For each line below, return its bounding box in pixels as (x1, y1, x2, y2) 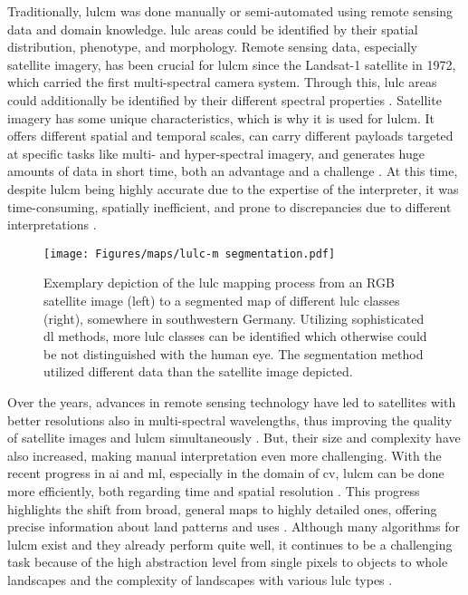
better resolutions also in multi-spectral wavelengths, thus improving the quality (7, 410, 453, 429)
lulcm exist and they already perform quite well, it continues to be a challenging (7, 534, 453, 553)
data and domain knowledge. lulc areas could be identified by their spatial (7, 19, 418, 38)
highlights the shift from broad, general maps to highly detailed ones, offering (7, 499, 437, 518)
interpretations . (7, 215, 97, 234)
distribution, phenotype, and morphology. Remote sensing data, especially (7, 37, 417, 56)
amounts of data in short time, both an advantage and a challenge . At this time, (7, 161, 458, 180)
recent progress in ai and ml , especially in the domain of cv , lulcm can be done (7, 463, 444, 483)
